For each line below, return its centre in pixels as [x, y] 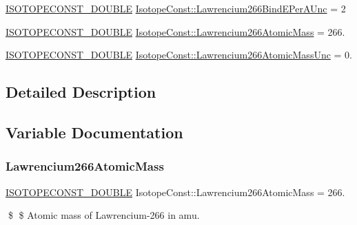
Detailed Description [81, 92]
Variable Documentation [94, 132]
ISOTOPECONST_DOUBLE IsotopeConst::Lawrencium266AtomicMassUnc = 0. [179, 55]
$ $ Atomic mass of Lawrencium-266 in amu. [104, 215]
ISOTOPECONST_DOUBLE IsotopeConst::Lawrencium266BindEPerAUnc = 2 [176, 8]
